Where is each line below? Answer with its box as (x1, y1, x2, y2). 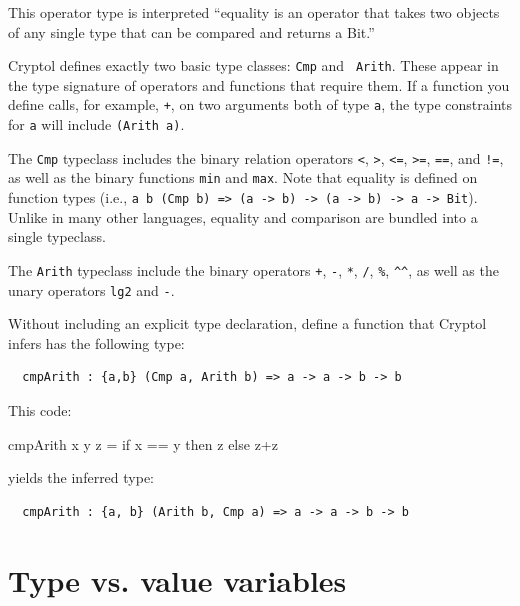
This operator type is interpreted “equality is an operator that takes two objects (8, 2, 500, 22)
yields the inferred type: (8, 467, 155, 488)
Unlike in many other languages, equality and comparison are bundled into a (8, 206, 478, 227)
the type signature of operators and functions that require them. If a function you (8, 74, 510, 95)
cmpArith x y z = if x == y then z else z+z (8, 433, 278, 454)
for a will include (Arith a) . (8, 114, 185, 135)
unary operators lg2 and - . (8, 279, 175, 300)
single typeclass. (8, 226, 106, 247)
